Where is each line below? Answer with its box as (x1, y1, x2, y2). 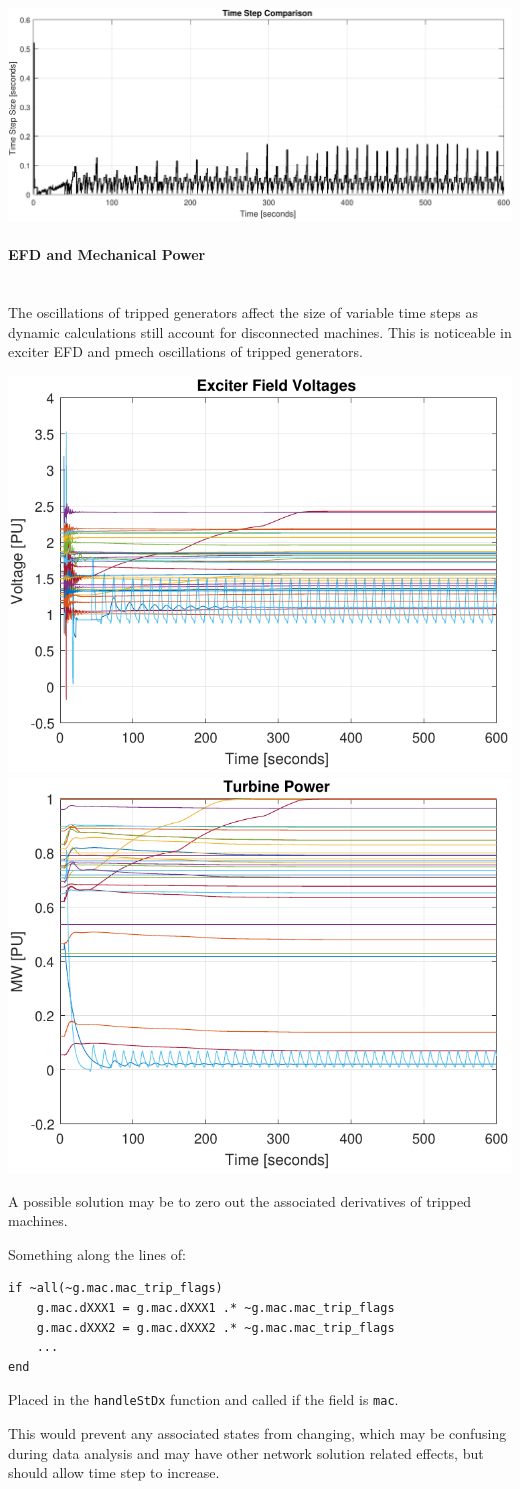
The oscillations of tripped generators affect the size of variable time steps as (8, 302, 479, 323)
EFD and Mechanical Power (8, 244, 206, 265)
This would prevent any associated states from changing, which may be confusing (8, 1422, 507, 1443)
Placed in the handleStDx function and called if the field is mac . (8, 1389, 399, 1410)
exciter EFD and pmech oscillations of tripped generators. (8, 341, 363, 362)
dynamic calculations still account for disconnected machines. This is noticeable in (8, 321, 512, 342)
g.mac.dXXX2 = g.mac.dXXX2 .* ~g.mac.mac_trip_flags (36, 1320, 395, 1335)
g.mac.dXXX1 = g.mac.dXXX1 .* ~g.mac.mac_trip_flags (36, 1300, 395, 1315)
